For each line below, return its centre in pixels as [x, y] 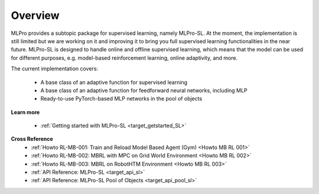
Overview [35, 15]
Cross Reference [32, 139]
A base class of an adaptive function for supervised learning [114, 82]
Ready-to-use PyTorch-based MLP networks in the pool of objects [121, 99]
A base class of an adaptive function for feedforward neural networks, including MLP [144, 90]
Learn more [25, 112]
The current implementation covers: [55, 69]
